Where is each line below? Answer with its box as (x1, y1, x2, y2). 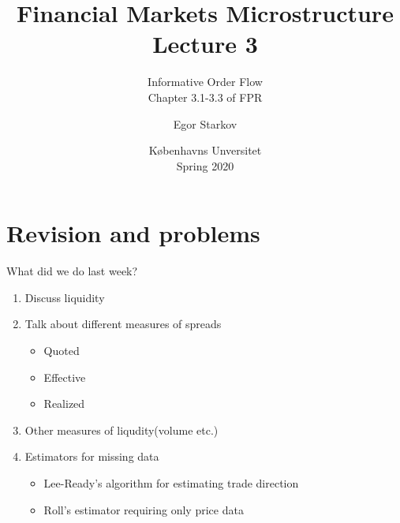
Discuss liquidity (24, 289, 105, 305)
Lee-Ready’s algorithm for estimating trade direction (43, 474, 299, 491)
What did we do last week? (6, 263, 138, 279)
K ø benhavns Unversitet (148, 142, 262, 159)
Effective (43, 368, 86, 385)
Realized (43, 395, 85, 412)
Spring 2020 (176, 157, 234, 174)
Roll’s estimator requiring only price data (43, 501, 244, 517)
